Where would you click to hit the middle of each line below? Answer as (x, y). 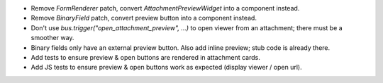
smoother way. (52, 38)
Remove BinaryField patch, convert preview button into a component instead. (144, 18)
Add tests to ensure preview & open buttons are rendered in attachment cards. (145, 57)
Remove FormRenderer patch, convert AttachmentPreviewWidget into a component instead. (165, 8)
